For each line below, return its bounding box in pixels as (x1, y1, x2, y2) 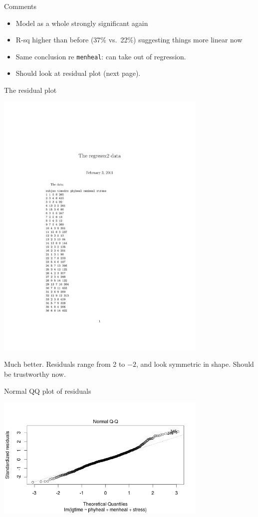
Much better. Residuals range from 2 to (4, 359, 125, 369)
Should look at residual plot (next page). (15, 68, 141, 78)
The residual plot (4, 85, 57, 95)
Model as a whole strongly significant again (15, 17, 148, 28)
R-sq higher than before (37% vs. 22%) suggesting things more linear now (15, 34, 243, 45)
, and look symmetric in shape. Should (136, 359, 254, 369)
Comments (4, 1, 37, 11)
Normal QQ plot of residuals (4, 385, 91, 396)
